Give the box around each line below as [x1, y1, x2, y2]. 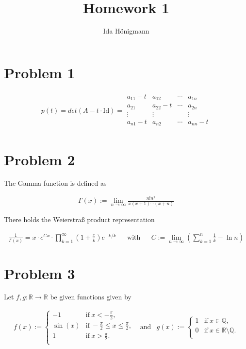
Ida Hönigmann [103, 26, 149, 36]
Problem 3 [4, 263, 75, 283]
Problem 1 [4, 62, 75, 82]
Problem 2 [4, 150, 75, 170]
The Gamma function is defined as [4, 178, 107, 188]
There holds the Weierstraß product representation [4, 214, 155, 225]
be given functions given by [50, 292, 131, 302]
